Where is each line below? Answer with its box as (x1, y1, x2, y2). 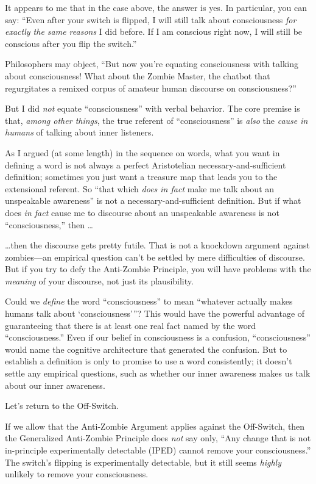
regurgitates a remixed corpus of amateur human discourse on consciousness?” (5, 81, 297, 94)
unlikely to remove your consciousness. (5, 468, 149, 480)
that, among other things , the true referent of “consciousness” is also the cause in (5, 114, 308, 126)
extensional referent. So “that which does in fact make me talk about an (5, 182, 275, 195)
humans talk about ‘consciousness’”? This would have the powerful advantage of (5, 307, 305, 320)
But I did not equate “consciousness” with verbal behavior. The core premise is (5, 102, 300, 115)
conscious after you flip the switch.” (5, 37, 137, 49)
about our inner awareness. (5, 378, 105, 391)
